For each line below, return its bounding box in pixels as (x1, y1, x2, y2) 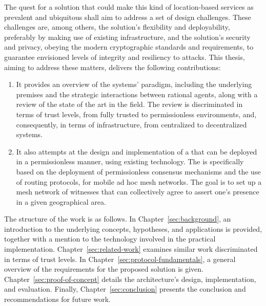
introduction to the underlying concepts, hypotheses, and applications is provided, (4, 223, 262, 234)
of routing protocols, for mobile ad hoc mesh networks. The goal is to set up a (16, 176, 262, 187)
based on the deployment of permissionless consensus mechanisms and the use (16, 166, 261, 177)
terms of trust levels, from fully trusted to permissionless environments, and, (16, 108, 257, 119)
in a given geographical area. (16, 196, 106, 207)
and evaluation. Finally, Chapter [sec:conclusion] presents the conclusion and (4, 283, 246, 294)
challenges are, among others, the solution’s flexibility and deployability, (4, 21, 230, 32)
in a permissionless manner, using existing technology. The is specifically (16, 156, 244, 167)
